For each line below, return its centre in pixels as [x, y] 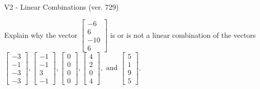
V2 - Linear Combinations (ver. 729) [62, 7]
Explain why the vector [41, 35]
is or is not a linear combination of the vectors [183, 35]
